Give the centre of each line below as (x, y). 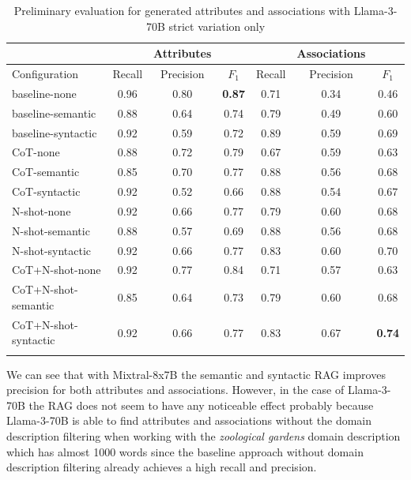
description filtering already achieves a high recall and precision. (162, 467)
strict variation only (217, 26)
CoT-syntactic (46, 191)
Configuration (45, 74)
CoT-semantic (46, 172)
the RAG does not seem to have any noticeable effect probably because (201, 405)
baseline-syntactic (55, 132)
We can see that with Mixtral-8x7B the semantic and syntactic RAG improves (196, 374)
